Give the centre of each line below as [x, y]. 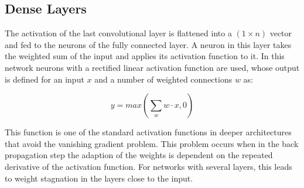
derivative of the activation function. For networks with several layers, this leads [148, 166]
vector [281, 33]
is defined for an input [45, 79]
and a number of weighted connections [163, 79]
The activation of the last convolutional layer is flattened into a [118, 33]
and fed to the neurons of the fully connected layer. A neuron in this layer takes [148, 44]
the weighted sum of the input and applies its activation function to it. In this [145, 56]
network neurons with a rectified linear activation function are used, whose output [152, 67]
